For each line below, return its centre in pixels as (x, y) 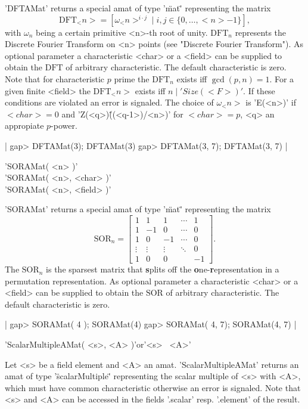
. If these (259, 90)
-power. (64, 126)
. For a (282, 78)
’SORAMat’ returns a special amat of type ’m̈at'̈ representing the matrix (138, 209)
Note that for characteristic (55, 78)
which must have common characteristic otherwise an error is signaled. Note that (153, 387)
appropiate (24, 126)
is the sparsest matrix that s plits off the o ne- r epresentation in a (163, 269)
